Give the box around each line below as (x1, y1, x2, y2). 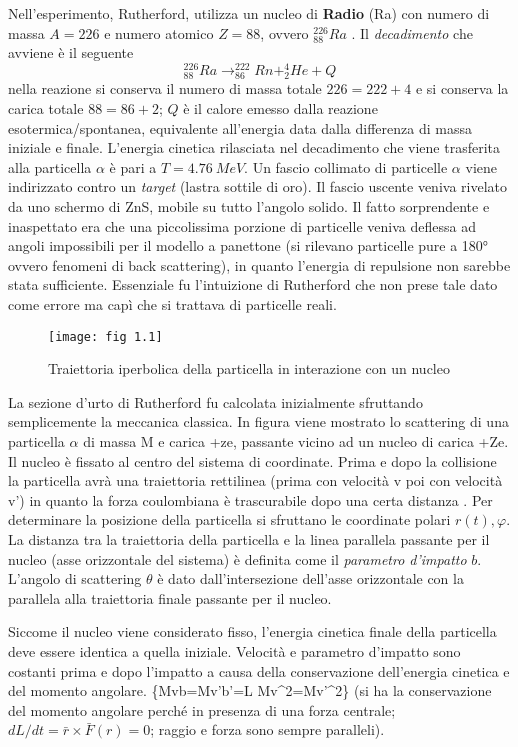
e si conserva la (415, 78, 509, 99)
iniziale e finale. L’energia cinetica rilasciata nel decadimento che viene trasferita (8, 137, 501, 158)
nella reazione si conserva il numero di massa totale (8, 78, 322, 99)
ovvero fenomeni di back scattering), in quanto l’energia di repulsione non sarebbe (8, 254, 511, 275)
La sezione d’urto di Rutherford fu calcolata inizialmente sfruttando (8, 391, 423, 412)
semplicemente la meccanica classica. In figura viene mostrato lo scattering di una (8, 411, 509, 432)
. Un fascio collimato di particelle (244, 156, 448, 177)
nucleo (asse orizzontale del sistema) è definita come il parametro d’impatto (8, 548, 467, 569)
